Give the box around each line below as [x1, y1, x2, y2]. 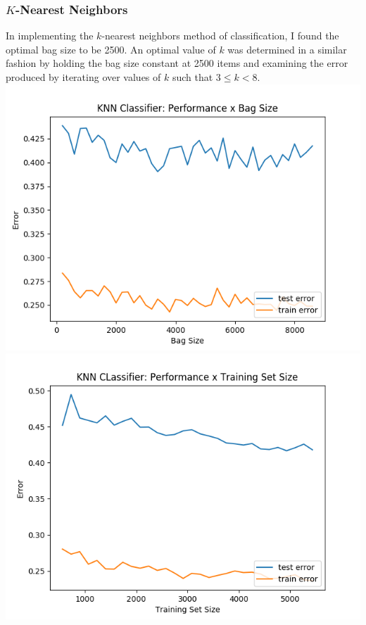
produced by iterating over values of [6, 70, 161, 84]
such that [172, 70, 213, 84]
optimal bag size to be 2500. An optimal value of [6, 42, 216, 56]
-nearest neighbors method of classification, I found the [101, 28, 339, 43]
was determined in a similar [227, 42, 347, 56]
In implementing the [6, 28, 94, 43]
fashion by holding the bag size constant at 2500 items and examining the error [6, 56, 348, 70]
